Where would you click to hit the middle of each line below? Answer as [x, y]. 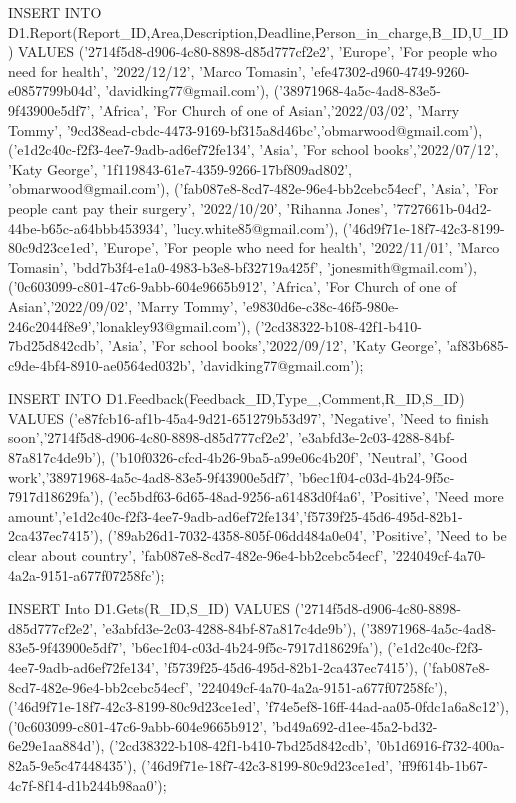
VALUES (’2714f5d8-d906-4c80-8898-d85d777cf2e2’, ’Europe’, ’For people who [257, 51]
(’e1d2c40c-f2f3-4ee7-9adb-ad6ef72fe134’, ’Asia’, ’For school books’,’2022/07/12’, [253, 149]
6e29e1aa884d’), [56, 745]
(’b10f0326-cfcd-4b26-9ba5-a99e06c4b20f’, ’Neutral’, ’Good [288, 457]
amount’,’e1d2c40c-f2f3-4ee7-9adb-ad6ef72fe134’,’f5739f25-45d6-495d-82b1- [235, 515]
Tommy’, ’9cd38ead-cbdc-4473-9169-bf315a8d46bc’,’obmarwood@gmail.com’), [245, 129]
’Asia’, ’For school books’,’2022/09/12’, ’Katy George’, [274, 345]
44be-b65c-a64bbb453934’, [88, 227]
